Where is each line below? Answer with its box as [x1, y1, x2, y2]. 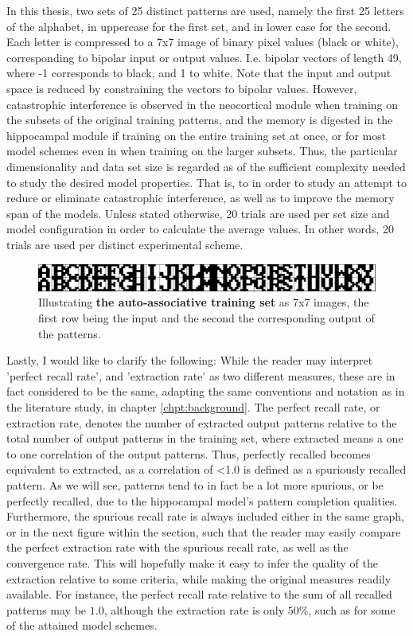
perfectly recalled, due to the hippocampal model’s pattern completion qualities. [6, 492, 398, 509]
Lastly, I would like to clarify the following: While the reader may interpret [6, 352, 373, 369]
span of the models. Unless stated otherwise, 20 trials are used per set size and [6, 205, 390, 221]
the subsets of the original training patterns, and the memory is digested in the [6, 111, 393, 128]
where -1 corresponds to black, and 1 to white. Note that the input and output [6, 64, 392, 81]
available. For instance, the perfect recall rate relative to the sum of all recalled [6, 586, 392, 603]
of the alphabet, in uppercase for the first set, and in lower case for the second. [6, 18, 392, 34]
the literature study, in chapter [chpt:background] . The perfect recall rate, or [6, 399, 380, 416]
